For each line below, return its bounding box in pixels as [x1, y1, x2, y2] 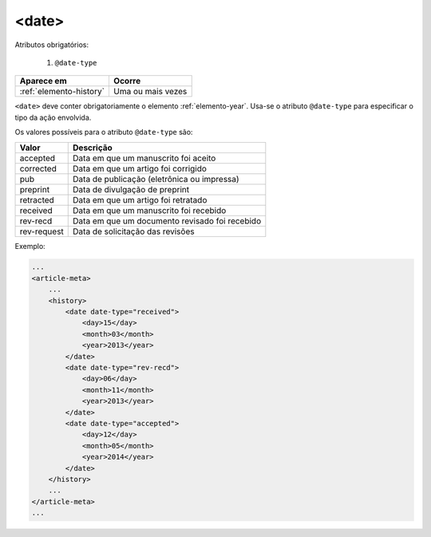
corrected [19, 163, 57, 174]
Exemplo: [14, 241, 45, 251]
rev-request [19, 226, 64, 237]
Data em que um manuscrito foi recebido [73, 204, 227, 215]
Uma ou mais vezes [113, 86, 188, 97]
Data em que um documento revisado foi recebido [73, 215, 262, 227]
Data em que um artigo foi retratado [73, 194, 208, 205]
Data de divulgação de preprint [73, 184, 190, 195]
